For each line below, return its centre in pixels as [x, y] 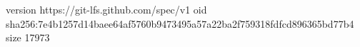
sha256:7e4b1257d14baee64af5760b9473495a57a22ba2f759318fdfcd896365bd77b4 [180, 23]
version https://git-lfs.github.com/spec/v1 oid [106, 9]
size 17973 [28, 37]
